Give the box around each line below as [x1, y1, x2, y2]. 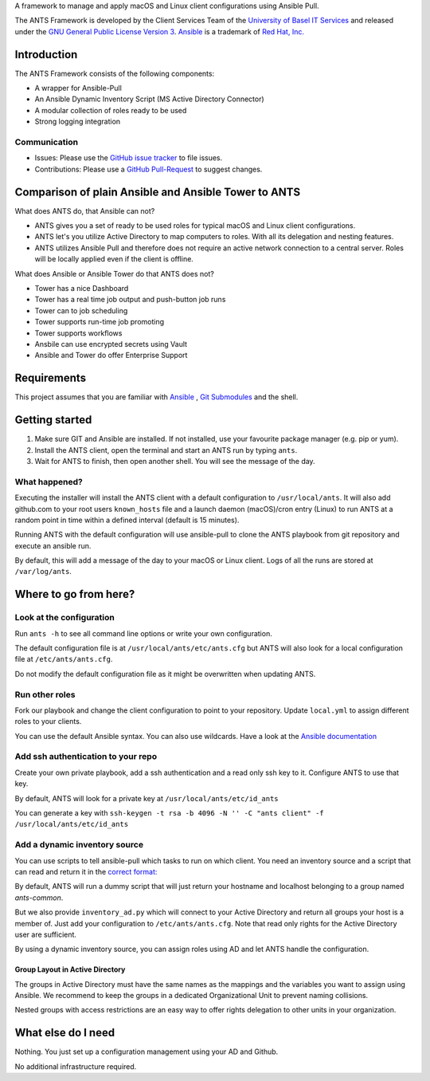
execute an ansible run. [14, 540, 92, 550]
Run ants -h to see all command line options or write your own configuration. [14, 628, 272, 638]
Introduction [14, 48, 78, 61]
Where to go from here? [14, 588, 135, 601]
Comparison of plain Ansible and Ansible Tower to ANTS [14, 185, 301, 199]
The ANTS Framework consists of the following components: [14, 69, 215, 78]
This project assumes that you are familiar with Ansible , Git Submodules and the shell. [14, 392, 299, 402]
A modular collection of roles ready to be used [34, 105, 187, 115]
